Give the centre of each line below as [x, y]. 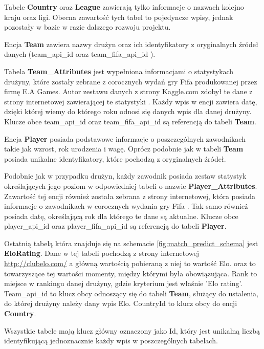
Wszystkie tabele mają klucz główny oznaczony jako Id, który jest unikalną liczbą [132, 330]
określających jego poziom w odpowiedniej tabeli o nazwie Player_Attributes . [131, 186]
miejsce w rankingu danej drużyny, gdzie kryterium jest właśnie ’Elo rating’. [123, 283]
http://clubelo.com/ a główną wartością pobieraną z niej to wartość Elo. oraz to [130, 263]
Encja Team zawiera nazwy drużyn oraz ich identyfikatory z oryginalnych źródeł [131, 44]
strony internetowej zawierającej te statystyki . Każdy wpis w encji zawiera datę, [131, 101]
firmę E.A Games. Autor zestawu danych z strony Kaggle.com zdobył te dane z [128, 91]
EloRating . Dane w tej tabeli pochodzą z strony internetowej [102, 253]
